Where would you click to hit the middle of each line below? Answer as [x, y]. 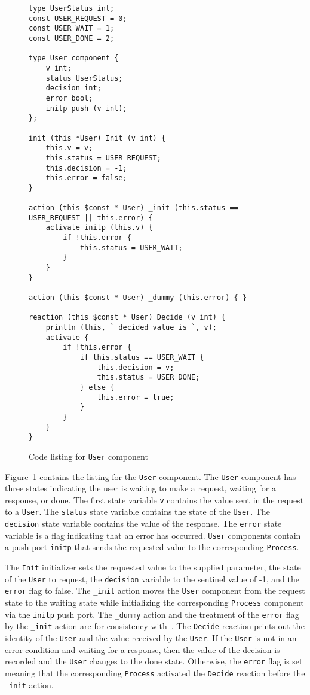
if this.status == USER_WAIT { [142, 357]
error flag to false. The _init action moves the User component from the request [155, 591]
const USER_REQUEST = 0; [78, 18]
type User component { [74, 58]
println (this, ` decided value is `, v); [131, 327]
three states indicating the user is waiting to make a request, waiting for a [140, 488]
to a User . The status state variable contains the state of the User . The [137, 512]
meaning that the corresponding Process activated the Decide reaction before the [155, 673]
